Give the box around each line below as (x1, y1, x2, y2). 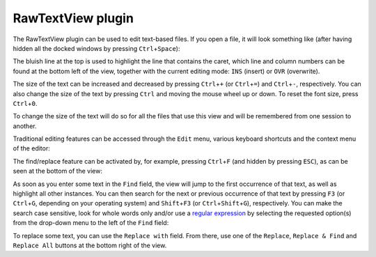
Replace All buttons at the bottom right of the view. (13, 241, 167, 249)
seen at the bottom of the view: (13, 167, 102, 176)
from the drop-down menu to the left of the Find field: (13, 219, 169, 227)
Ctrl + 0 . (13, 99, 38, 107)
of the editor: (13, 144, 50, 153)
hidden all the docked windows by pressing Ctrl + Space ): (13, 44, 180, 52)
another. (13, 122, 37, 130)
